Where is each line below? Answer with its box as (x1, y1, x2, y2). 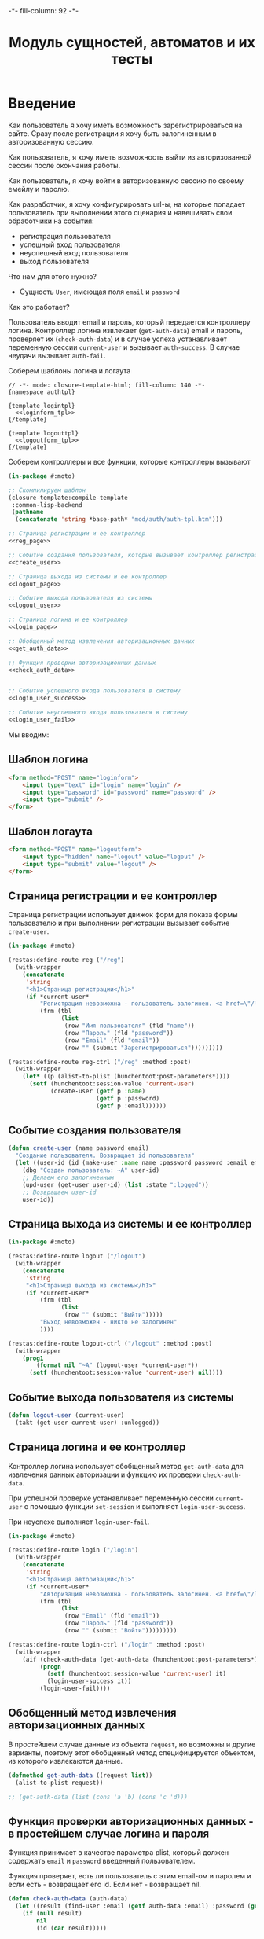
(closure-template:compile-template (8, 494, 128, 501)
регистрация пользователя (19, 231, 112, 241)
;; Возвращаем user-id (22, 1188, 97, 1196)
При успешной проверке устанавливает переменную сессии (8, 1493, 214, 1503)
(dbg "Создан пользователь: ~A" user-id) (22, 1166, 159, 1174)
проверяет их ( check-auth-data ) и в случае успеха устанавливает (8, 334, 228, 343)
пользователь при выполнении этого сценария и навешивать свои (8, 207, 233, 217)
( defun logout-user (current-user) (8, 1411, 125, 1419)
